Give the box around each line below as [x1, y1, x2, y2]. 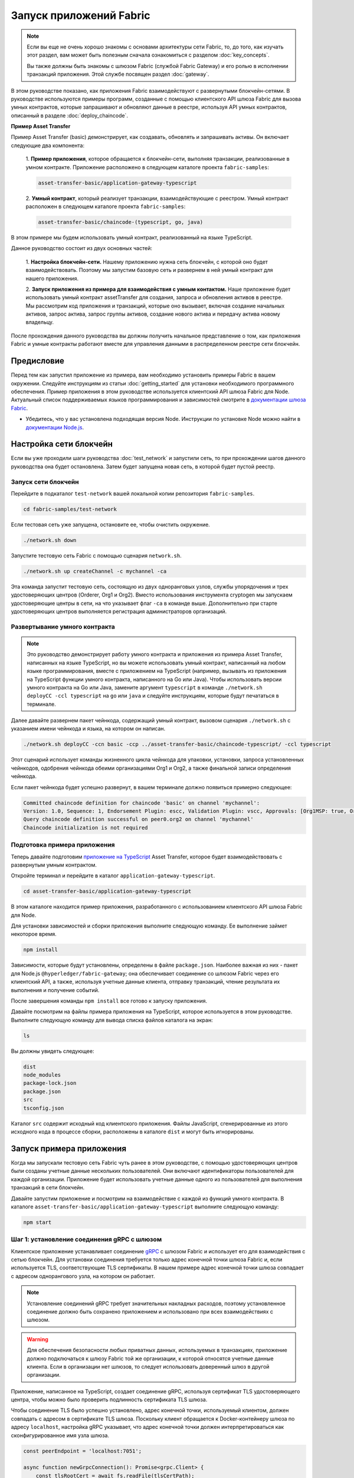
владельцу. [25, 319, 54, 326]
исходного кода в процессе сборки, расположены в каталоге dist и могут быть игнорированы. [11, 1128, 255, 1135]
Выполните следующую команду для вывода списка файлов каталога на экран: [11, 1016, 213, 1023]
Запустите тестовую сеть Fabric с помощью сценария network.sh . [11, 552, 182, 559]
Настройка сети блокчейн [11, 439, 113, 449]
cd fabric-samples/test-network [23, 505, 117, 513]
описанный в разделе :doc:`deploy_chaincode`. [11, 112, 128, 119]
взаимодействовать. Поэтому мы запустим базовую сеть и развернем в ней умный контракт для [25, 267, 273, 274]
